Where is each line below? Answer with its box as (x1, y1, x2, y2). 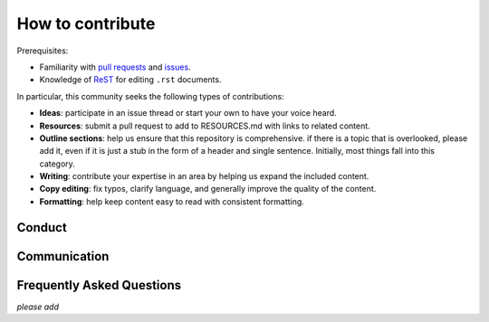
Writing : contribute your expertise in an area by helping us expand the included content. (39, 171, 369, 182)
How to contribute (16, 14, 156, 33)
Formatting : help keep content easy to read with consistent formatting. (39, 195, 305, 207)
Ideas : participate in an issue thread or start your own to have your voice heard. (39, 108, 337, 118)
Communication (16, 249, 110, 264)
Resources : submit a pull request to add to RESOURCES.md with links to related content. (39, 120, 370, 131)
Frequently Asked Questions (16, 277, 182, 293)
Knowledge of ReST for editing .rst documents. (39, 74, 222, 85)
